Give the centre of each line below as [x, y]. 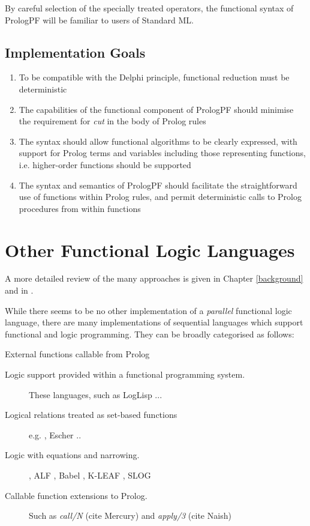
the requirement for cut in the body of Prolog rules [112, 121]
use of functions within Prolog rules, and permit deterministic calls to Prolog [160, 197]
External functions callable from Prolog [77, 354]
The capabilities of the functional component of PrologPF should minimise [156, 109]
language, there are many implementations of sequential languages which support [154, 322]
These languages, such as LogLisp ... [96, 394]
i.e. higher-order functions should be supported [105, 164]
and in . [19, 290]
